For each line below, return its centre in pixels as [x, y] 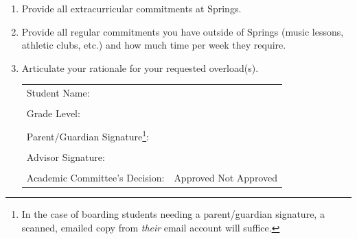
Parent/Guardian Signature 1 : [88, 135]
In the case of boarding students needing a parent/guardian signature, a [173, 214]
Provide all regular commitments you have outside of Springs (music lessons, [183, 31]
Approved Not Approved [226, 178]
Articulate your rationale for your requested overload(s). [140, 67]
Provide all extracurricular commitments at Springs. [131, 8]
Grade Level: [53, 113]
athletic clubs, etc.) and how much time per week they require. [154, 45]
